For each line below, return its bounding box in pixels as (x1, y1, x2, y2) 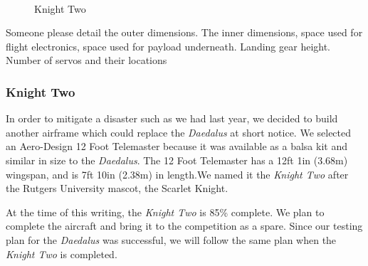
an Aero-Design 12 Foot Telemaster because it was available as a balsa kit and (6, 139, 347, 154)
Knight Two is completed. (6, 246, 117, 261)
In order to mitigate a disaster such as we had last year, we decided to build (6, 111, 338, 126)
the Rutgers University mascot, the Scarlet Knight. (6, 181, 228, 196)
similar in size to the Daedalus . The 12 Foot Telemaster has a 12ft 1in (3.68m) (6, 152, 348, 167)
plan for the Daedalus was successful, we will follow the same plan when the (6, 232, 337, 247)
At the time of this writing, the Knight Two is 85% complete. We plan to (6, 204, 325, 219)
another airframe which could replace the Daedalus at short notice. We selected (6, 124, 352, 139)
